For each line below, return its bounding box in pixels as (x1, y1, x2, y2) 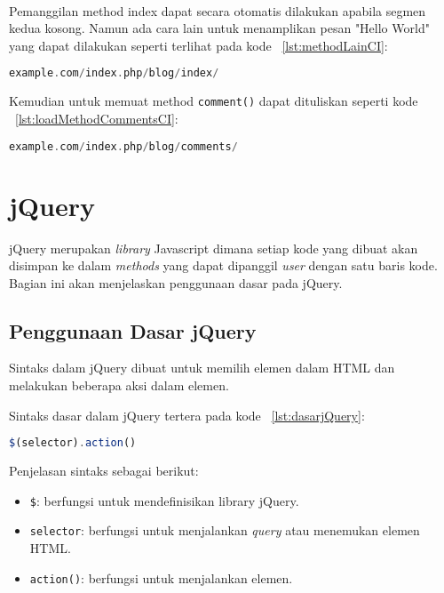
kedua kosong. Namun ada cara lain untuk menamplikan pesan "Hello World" (9, 19, 430, 37)
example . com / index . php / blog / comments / (9, 140, 238, 153)
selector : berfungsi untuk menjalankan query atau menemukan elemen (29, 521, 420, 540)
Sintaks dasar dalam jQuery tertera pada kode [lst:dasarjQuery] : (9, 405, 365, 424)
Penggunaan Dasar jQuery (9, 317, 257, 344)
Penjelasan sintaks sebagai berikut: (9, 461, 199, 480)
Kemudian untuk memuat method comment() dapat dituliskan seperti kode (9, 92, 418, 110)
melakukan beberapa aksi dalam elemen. (9, 376, 229, 395)
